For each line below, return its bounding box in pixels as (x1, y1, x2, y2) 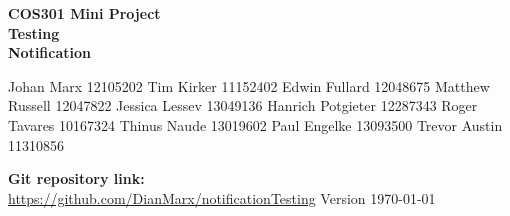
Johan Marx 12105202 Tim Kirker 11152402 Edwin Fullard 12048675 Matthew (8, 75, 490, 96)
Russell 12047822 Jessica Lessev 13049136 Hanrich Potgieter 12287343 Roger (8, 95, 478, 116)
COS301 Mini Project (8, 3, 161, 23)
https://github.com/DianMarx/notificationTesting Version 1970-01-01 (8, 187, 436, 208)
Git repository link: (8, 168, 145, 189)
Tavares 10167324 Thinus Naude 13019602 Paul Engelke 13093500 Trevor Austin (8, 114, 503, 135)
